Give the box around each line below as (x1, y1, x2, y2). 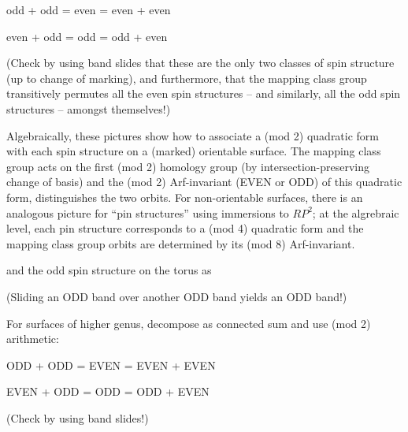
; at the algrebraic (312, 204, 399, 221)
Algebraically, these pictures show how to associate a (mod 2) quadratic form (6, 127, 380, 143)
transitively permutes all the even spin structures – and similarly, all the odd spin (6, 85, 401, 102)
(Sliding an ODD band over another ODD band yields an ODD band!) (6, 288, 347, 304)
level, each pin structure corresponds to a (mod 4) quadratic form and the (6, 220, 364, 236)
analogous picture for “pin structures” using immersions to (6, 204, 289, 221)
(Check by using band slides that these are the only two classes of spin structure (6, 54, 395, 71)
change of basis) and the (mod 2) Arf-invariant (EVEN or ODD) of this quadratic (6, 173, 402, 190)
